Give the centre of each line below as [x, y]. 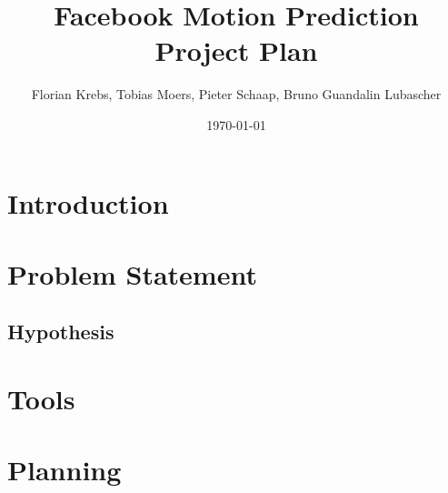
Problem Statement [132, 273]
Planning [65, 470]
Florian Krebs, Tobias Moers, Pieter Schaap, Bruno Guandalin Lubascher [236, 94]
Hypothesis [61, 332]
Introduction [88, 202]
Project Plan [236, 50]
